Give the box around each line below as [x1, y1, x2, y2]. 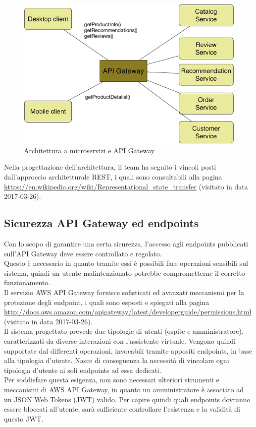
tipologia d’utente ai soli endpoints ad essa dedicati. [4, 365, 161, 375]
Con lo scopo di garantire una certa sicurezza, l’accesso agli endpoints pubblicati [4, 239, 248, 249]
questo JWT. [4, 413, 44, 424]
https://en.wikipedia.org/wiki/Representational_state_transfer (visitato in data [4, 181, 248, 191]
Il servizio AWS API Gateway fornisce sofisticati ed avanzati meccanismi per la [4, 287, 244, 297]
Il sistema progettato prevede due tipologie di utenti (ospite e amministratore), [4, 326, 244, 336]
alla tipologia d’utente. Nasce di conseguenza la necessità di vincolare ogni [4, 355, 229, 366]
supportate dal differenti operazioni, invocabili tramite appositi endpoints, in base [4, 345, 253, 356]
